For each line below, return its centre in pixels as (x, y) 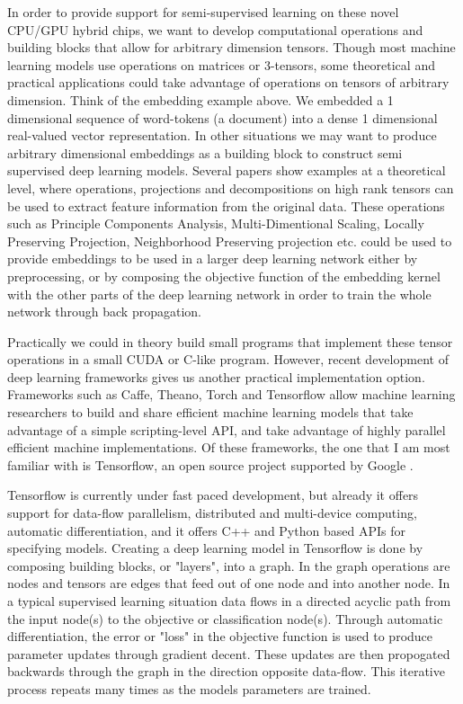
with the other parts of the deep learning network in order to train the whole (219, 294)
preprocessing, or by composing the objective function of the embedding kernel (224, 276)
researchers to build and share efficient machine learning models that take (210, 412)
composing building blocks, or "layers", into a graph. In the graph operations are (229, 565)
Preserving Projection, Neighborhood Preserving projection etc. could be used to (230, 241)
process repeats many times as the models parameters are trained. (189, 688)
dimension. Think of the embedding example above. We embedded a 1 (200, 99)
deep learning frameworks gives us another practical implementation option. (216, 376)
